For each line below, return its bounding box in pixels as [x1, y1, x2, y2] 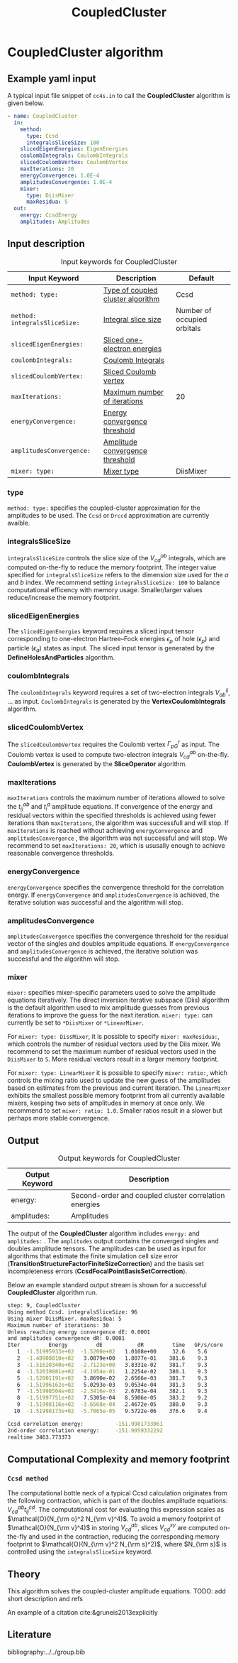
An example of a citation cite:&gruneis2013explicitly [7, 1608, 158, 1616]
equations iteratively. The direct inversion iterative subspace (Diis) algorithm [7, 996, 230, 1005]
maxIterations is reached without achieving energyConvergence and [7, 827, 203, 835]
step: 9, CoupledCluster [7, 1302, 81, 1309]
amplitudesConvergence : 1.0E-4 [20, 178, 113, 185]
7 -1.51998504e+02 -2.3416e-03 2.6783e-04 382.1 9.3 [16, 1387, 208, 1395]
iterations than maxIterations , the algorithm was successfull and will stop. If [7, 819, 229, 827]
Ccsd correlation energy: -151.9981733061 [7, 1420, 163, 1427]
